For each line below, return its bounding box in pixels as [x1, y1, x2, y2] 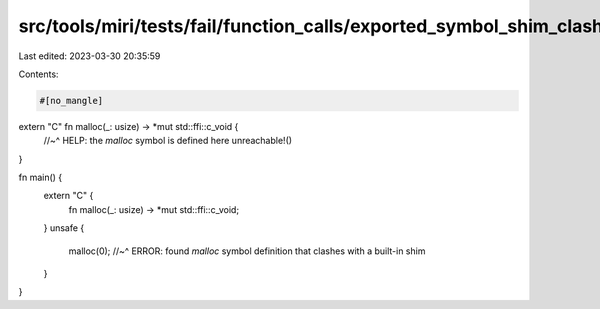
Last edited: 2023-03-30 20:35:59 [18, 50, 161, 62]
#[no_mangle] [39, 95, 104, 106]
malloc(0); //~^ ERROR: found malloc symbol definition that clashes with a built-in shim [68, 245, 426, 257]
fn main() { [18, 171, 63, 184]
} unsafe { [43, 222, 85, 234]
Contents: [18, 68, 59, 80]
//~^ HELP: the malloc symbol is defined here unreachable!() [43, 135, 293, 147]
